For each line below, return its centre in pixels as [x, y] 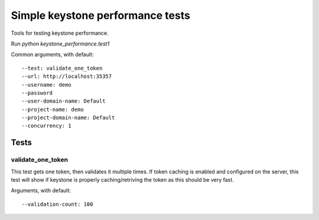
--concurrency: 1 [46, 126]
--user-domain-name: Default [64, 101]
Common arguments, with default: [52, 55]
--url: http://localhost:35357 [67, 76]
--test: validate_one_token [62, 68]
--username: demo [46, 85]
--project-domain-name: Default [68, 118]
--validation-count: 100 [57, 204]
